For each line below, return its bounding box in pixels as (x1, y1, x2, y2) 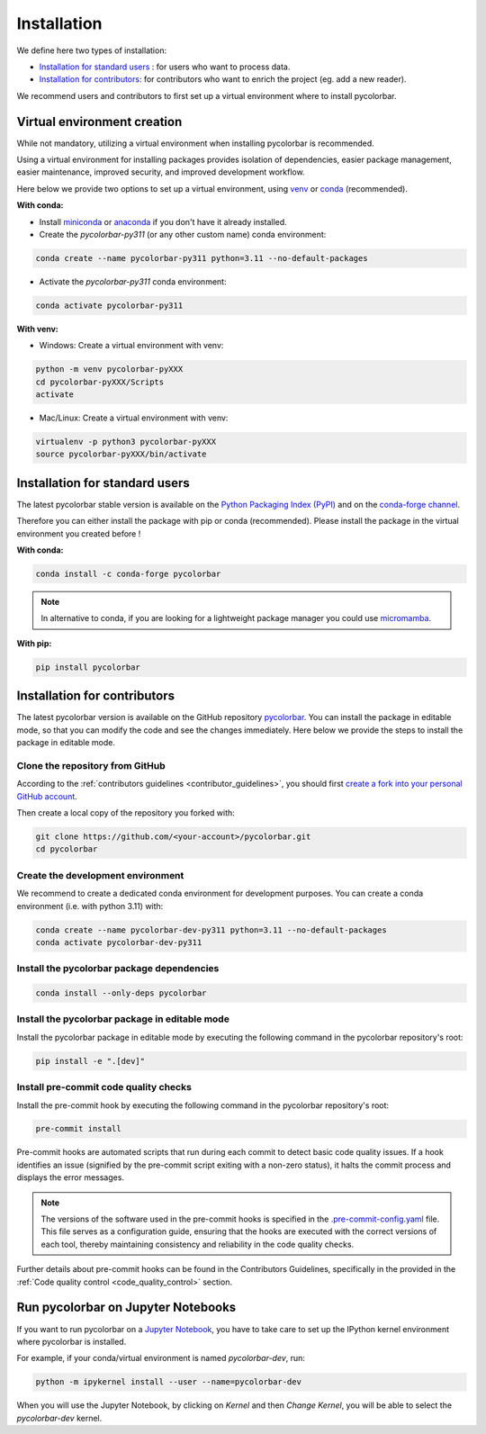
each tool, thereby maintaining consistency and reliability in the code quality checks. (40, 1239, 355, 1249)
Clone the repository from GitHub (16, 759, 166, 771)
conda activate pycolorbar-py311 (35, 300, 184, 311)
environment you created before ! (16, 528, 141, 539)
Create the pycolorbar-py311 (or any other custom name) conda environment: (39, 229, 327, 239)
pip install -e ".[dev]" (35, 1056, 146, 1066)
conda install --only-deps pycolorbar (35, 988, 207, 998)
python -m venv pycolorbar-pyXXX (35, 365, 184, 374)
